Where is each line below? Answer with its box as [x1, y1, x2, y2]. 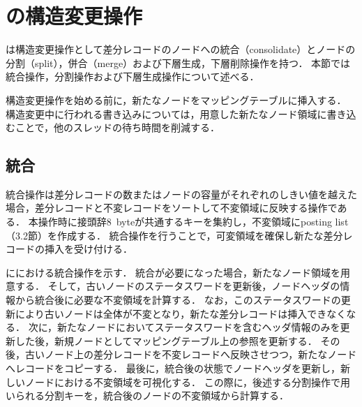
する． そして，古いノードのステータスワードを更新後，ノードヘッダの [15, 279, 340, 293]
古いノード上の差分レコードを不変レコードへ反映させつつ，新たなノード [24, 347, 357, 362]
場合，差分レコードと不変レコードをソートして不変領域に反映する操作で [6, 200, 338, 215]
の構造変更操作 [6, 1, 143, 30]
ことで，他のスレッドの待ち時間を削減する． [15, 120, 220, 135]
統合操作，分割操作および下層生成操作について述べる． [6, 69, 259, 84]
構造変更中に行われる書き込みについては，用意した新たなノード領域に [6, 106, 327, 121]
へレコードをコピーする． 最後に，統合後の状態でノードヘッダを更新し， [6, 361, 340, 376]
